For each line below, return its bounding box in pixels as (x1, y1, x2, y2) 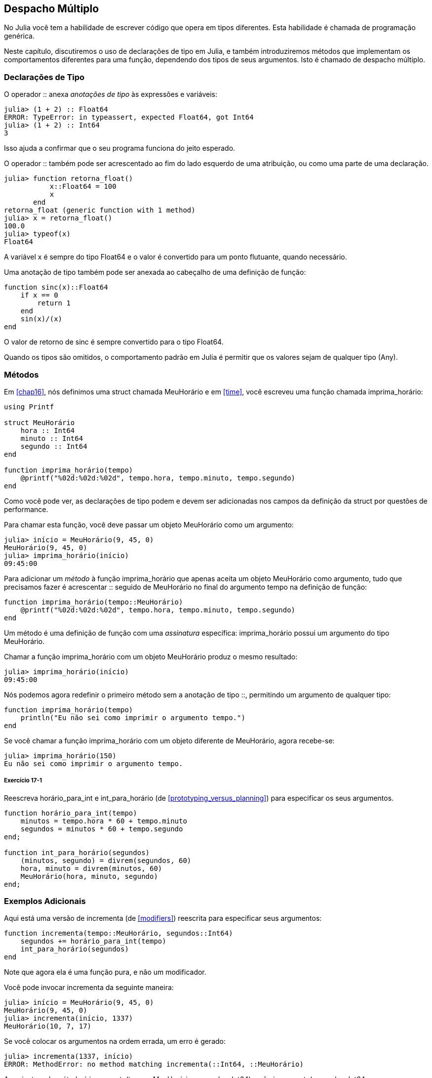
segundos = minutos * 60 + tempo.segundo (20, 824, 183, 833)
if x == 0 (20, 291, 58, 300)
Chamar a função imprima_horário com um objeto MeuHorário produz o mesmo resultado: (4, 652, 298, 661)
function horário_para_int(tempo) (4, 809, 137, 817)
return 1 (37, 299, 71, 307)
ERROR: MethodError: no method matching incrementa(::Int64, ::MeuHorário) (4, 1060, 304, 1069)
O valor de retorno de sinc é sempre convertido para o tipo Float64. (4, 338, 224, 346)
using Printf (4, 402, 54, 411)
